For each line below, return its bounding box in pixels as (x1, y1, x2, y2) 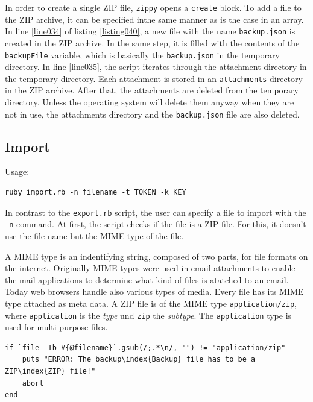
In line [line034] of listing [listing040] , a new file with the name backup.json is (5, 25, 296, 37)
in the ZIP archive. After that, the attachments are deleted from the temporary (5, 84, 299, 96)
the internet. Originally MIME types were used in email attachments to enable (5, 262, 296, 274)
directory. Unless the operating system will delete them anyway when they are (5, 96, 294, 108)
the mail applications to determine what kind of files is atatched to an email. (5, 273, 289, 286)
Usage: (5, 165, 30, 178)
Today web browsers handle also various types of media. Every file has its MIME (5, 285, 304, 298)
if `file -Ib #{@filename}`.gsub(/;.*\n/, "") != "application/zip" (5, 343, 286, 352)
